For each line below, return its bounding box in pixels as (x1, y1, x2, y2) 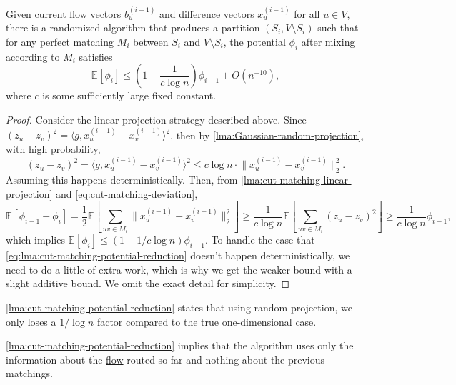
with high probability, (6, 141, 101, 156)
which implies (6, 232, 65, 247)
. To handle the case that (204, 232, 315, 247)
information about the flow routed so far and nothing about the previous (6, 351, 325, 366)
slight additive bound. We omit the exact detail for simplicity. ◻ (6, 276, 290, 291)
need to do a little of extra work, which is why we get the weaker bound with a (6, 261, 352, 276)
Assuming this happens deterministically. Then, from (6, 172, 238, 187)
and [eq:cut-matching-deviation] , (56, 186, 198, 201)
